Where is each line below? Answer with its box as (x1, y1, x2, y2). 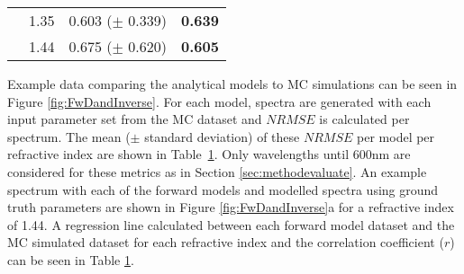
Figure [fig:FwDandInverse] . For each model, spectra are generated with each (7, 92, 432, 110)
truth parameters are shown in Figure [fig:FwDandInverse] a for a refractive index (7, 198, 454, 217)
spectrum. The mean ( (7, 127, 131, 146)
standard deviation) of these (144, 127, 300, 146)
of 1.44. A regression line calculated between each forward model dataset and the (7, 215, 455, 234)
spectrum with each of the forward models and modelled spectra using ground (7, 180, 439, 199)
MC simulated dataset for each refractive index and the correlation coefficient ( (7, 233, 444, 252)
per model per (357, 127, 435, 146)
